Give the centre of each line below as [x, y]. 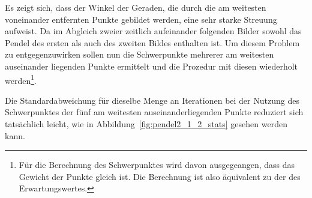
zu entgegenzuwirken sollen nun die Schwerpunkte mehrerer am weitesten [139, 54]
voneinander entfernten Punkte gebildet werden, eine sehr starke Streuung [141, 19]
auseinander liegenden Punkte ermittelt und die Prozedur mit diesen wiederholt [151, 66]
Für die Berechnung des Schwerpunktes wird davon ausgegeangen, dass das [157, 165]
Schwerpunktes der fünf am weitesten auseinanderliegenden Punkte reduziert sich [154, 112]
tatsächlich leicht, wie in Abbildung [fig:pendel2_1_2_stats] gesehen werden [146, 124]
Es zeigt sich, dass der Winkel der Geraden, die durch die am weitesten [136, 7]
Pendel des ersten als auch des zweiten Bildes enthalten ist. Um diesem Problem [152, 42]
